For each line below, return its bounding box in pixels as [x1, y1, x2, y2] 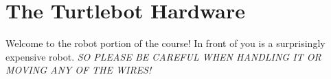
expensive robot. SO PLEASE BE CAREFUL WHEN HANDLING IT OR [5, 49, 321, 63]
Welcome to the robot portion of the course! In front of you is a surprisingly [5, 36, 326, 50]
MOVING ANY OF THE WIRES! [5, 63, 152, 77]
